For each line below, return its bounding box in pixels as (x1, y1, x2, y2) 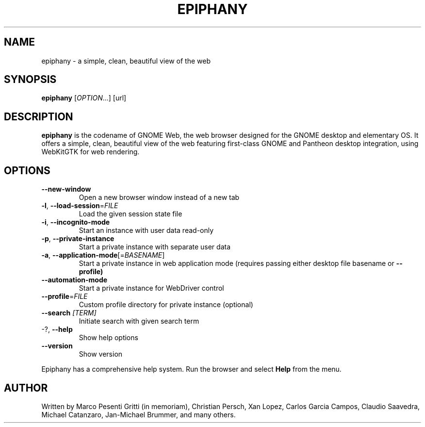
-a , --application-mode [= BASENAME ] (41, 251, 165, 260)
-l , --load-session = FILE (41, 201, 118, 210)
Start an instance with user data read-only (79, 226, 214, 235)
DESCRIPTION (4, 110, 73, 123)
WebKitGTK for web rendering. (41, 148, 140, 156)
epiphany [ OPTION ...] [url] (41, 94, 127, 102)
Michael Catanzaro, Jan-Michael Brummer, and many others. (41, 410, 236, 419)
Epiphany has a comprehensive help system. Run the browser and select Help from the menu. (41, 365, 342, 374)
